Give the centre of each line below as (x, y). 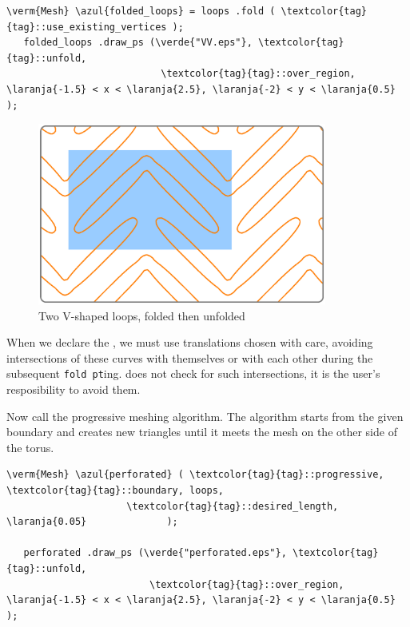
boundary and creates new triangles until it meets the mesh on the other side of (202, 432)
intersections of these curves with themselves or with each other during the (190, 357)
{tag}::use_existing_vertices (87, 27)
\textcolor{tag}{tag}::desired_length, (233, 506)
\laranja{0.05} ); (92, 522)
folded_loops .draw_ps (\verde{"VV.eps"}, (138, 43)
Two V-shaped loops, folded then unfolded (142, 315)
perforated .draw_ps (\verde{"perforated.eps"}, (155, 553)
